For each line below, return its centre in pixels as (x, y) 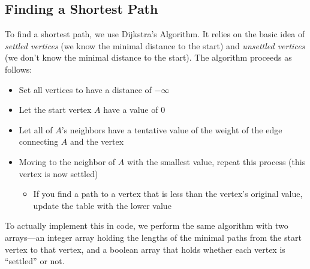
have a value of (131, 110)
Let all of (36, 129)
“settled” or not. (35, 261)
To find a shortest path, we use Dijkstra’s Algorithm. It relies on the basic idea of (155, 34)
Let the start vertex (55, 110)
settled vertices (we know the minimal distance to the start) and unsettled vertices (155, 45)
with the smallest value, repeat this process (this (216, 161)
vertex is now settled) (58, 173)
